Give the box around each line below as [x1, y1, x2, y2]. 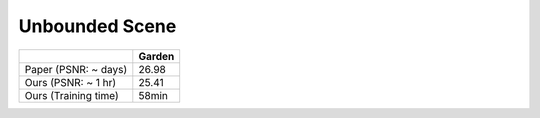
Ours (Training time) [24, 88, 119, 102]
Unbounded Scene [18, 15, 177, 37]
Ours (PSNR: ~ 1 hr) [24, 75, 117, 89]
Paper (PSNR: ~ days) [24, 62, 128, 76]
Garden [138, 49, 175, 63]
